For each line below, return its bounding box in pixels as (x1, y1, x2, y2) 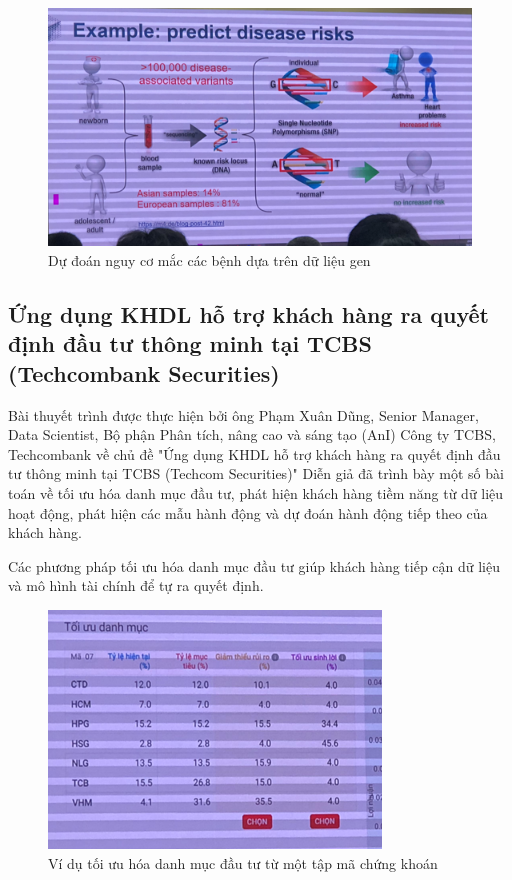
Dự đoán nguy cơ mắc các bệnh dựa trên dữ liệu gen (48, 249, 371, 270)
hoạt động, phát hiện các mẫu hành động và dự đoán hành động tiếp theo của (8, 502, 488, 523)
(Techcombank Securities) (8, 357, 280, 388)
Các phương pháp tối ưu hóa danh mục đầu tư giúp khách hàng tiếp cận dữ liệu (8, 555, 501, 576)
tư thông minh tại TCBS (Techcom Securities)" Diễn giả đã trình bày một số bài (8, 463, 504, 484)
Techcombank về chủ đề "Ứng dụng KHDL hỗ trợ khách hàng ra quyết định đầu (8, 443, 501, 464)
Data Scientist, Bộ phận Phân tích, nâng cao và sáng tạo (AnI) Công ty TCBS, (8, 424, 496, 445)
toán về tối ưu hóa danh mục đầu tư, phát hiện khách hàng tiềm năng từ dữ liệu (8, 482, 504, 503)
